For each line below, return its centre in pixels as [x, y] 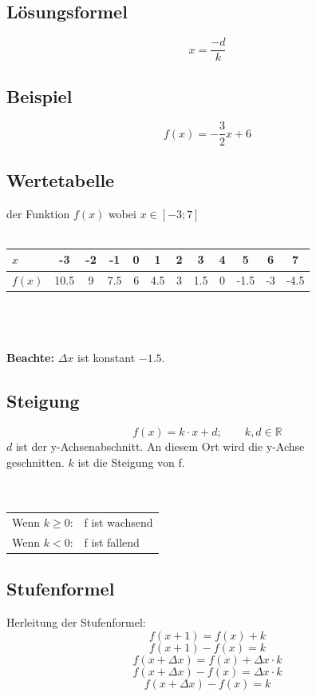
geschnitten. [36, 462]
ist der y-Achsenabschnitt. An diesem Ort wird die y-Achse [160, 446]
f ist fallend [112, 542]
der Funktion [38, 213]
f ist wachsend [118, 522]
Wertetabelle [61, 179]
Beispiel [39, 96]
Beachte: [30, 358]
